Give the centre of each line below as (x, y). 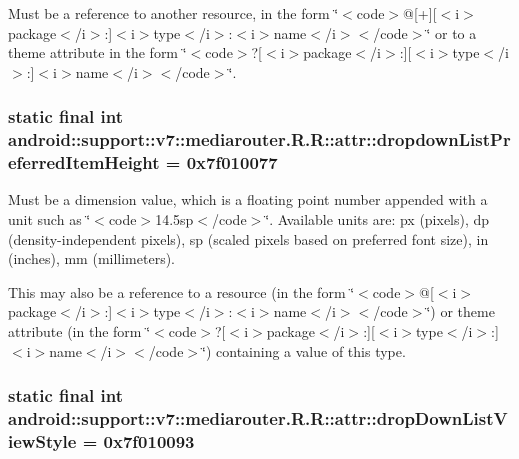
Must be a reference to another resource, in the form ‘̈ (173, 13)
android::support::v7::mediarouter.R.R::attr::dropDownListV (258, 418)
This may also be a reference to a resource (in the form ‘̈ (181, 291)
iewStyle (42, 440)
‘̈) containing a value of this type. (304, 350)
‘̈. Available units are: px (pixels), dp (377, 219)
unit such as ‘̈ (49, 219)
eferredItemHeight (84, 162)
